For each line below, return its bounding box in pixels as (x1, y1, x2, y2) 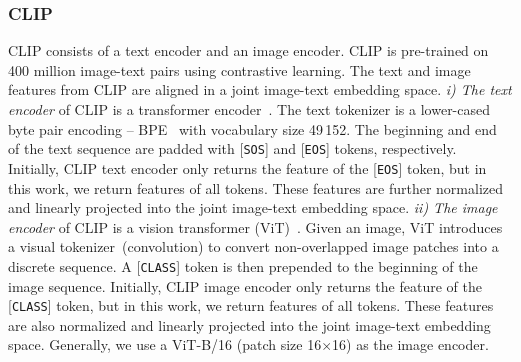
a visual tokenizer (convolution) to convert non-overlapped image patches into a (8, 236, 499, 257)
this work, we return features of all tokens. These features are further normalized (8, 177, 503, 198)
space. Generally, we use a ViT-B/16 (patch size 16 (8, 334, 322, 355)
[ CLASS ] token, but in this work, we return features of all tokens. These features (8, 295, 494, 316)
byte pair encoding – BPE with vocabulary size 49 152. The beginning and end (8, 118, 497, 139)
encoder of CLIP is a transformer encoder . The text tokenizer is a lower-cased (8, 99, 491, 119)
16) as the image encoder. (332, 334, 489, 355)
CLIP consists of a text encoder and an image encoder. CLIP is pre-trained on (8, 40, 489, 61)
